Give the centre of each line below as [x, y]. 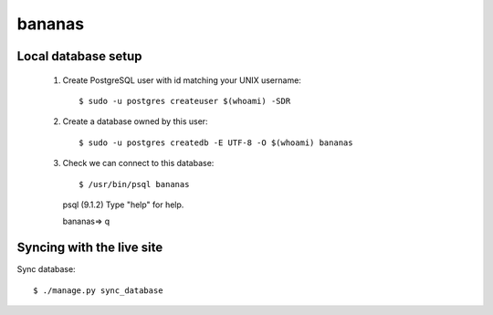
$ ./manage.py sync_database [98, 290]
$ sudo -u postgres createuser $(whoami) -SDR [185, 101]
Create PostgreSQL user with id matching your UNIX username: [182, 80]
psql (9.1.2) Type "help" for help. [123, 205]
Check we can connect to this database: [138, 163]
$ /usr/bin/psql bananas [134, 184]
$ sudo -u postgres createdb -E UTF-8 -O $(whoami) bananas [216, 142]
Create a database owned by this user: [136, 121]
